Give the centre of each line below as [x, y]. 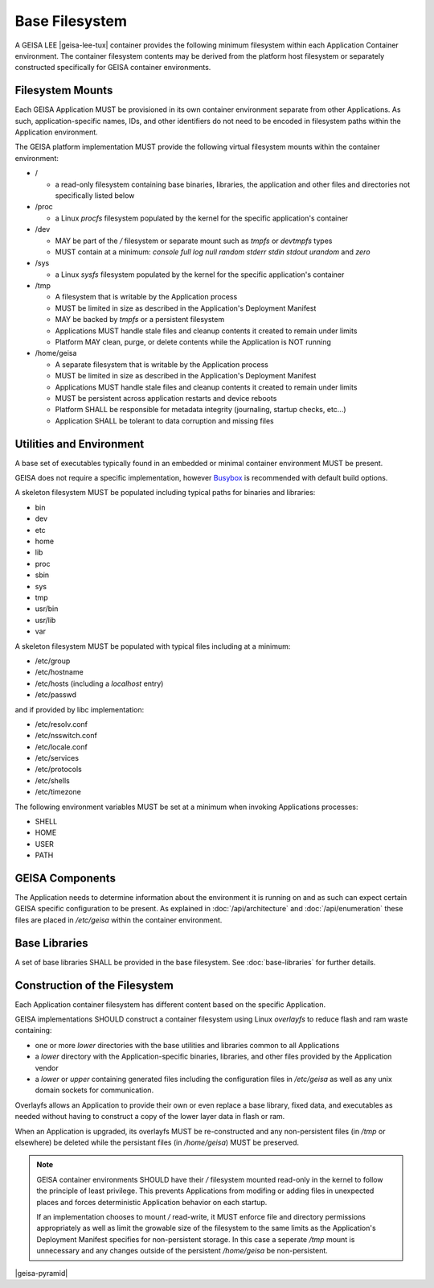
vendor [47, 1067]
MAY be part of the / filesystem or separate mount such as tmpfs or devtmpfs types [194, 241]
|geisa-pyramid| [41, 1273]
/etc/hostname [59, 672]
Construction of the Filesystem [94, 985]
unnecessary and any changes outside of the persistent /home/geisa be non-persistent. [182, 1251]
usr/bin [47, 609]
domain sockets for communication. [94, 1090]
